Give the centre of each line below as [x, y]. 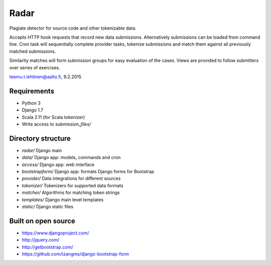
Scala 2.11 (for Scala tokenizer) [53, 117]
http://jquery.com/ [41, 240]
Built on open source [42, 221]
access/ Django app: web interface [58, 164]
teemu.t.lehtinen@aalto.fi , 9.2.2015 [45, 77]
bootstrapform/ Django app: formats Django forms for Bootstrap [88, 172]
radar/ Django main [42, 150]
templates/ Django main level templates [63, 200]
